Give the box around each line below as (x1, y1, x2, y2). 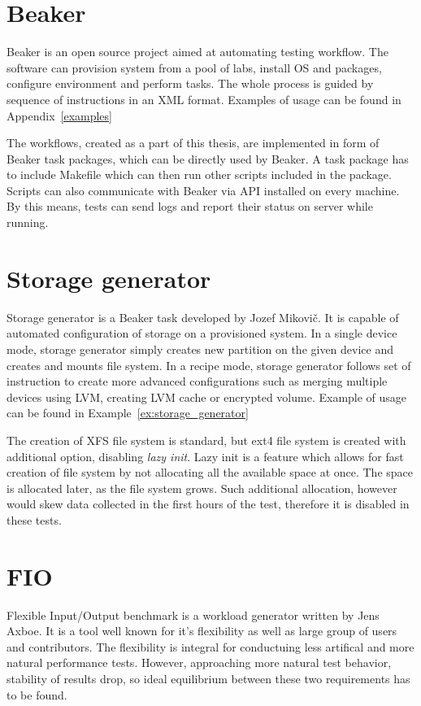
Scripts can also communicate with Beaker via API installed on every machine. (7, 181, 400, 198)
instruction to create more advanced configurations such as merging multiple (7, 373, 388, 390)
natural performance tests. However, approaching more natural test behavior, (7, 654, 392, 671)
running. (7, 214, 49, 231)
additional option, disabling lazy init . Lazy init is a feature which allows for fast (7, 447, 404, 464)
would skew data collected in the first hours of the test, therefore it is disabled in (7, 495, 410, 512)
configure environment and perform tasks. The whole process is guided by (7, 75, 374, 92)
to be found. (7, 686, 67, 703)
